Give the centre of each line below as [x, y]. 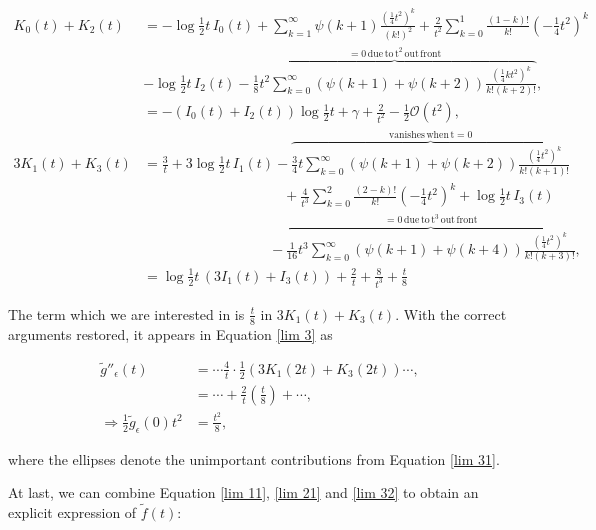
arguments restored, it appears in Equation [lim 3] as [170, 333]
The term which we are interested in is [126, 313]
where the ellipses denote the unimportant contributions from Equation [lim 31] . [254, 458]
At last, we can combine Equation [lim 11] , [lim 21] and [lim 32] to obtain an [243, 492]
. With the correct [451, 313]
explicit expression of [72, 512]
